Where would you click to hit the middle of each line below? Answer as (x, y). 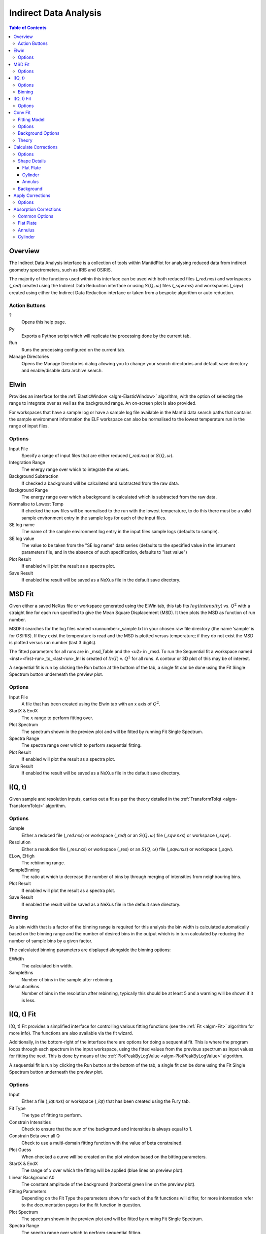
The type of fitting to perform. (52, 1115)
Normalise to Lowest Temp (36, 504)
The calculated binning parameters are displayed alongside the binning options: (90, 950)
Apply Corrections (32, 195)
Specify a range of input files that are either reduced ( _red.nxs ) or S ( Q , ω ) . (98, 456)
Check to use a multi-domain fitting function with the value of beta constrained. (102, 1143)
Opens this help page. (44, 322)
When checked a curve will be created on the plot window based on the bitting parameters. (114, 1157)
